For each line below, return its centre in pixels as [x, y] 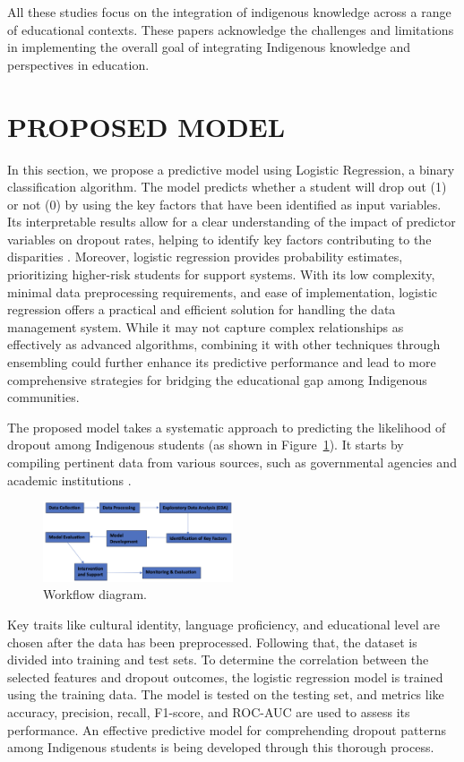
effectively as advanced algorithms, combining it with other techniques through [224, 344]
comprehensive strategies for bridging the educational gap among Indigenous [217, 379]
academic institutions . [69, 479]
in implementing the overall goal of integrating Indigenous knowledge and [209, 47]
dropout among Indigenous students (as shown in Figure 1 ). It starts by [206, 445]
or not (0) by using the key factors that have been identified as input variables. [224, 204]
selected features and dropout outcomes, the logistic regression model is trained [225, 676]
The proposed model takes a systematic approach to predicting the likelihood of [227, 427]
